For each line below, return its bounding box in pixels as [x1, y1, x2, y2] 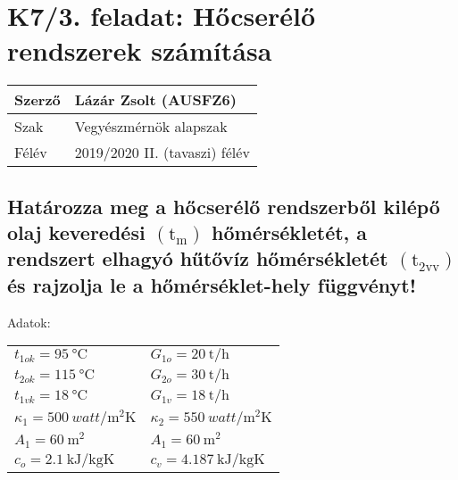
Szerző [14, 89, 61, 111]
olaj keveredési [7, 219, 146, 246]
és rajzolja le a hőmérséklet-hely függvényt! [7, 270, 417, 298]
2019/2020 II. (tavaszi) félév [74, 142, 250, 163]
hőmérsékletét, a [212, 219, 368, 246]
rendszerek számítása [7, 32, 272, 69]
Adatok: [7, 312, 51, 331]
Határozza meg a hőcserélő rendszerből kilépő [7, 192, 440, 219]
